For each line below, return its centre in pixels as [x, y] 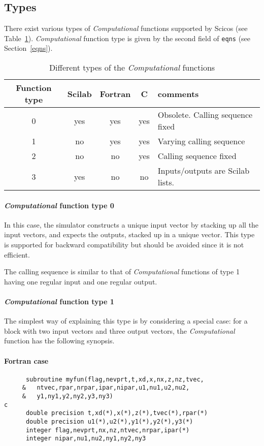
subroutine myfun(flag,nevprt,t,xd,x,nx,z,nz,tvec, [115, 379]
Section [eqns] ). [28, 48]
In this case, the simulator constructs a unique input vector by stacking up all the [131, 224]
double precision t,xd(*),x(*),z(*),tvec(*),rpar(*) [117, 413]
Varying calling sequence [201, 141]
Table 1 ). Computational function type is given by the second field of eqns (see [127, 38]
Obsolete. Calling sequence [205, 115]
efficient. [17, 254]
